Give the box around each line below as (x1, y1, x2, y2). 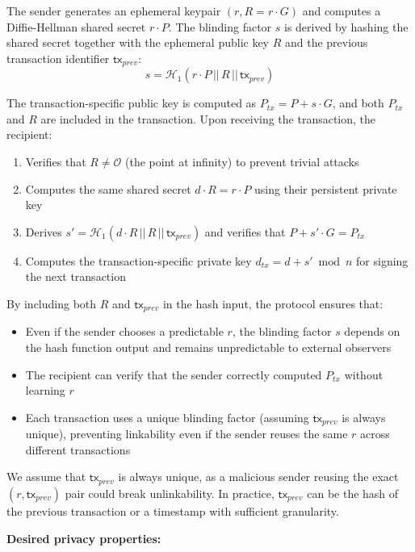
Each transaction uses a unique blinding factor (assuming (25, 408, 309, 425)
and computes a (302, 2, 381, 19)
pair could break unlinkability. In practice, (65, 484, 275, 501)
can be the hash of (307, 484, 399, 501)
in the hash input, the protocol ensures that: (162, 295, 384, 312)
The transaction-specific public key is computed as (6, 94, 257, 111)
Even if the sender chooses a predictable (25, 323, 224, 340)
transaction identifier (6, 49, 110, 66)
